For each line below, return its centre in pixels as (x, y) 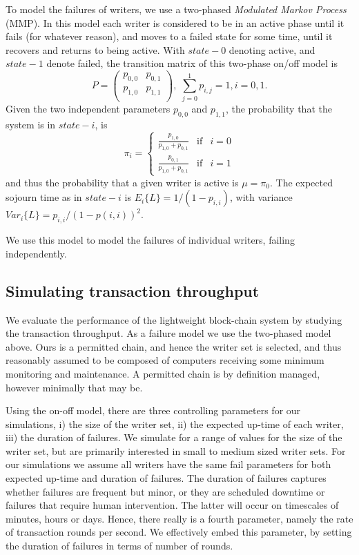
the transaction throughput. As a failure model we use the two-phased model (168, 333)
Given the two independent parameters (88, 108)
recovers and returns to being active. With (95, 49)
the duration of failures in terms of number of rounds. (119, 546)
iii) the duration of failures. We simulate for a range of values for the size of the (174, 437)
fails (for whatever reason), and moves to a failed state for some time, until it (169, 36)
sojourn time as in (44, 197)
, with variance (261, 197)
